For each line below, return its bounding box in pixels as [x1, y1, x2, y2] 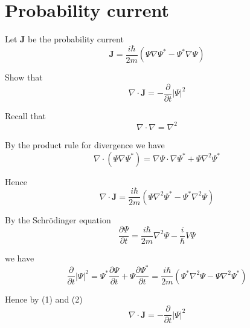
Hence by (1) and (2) [5, 292, 83, 305]
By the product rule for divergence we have [5, 138, 165, 151]
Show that [5, 71, 43, 84]
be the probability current [28, 33, 124, 45]
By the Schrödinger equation [5, 213, 111, 226]
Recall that [5, 109, 46, 122]
